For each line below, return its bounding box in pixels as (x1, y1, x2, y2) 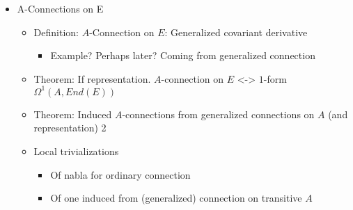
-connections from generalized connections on (122, 106, 315, 121)
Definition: (33, 24, 79, 39)
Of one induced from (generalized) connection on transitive (50, 191, 302, 205)
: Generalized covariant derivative (164, 24, 308, 39)
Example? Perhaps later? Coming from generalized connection (50, 48, 315, 63)
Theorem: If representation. (33, 71, 151, 86)
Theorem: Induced (33, 106, 112, 121)
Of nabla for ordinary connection (50, 167, 191, 181)
